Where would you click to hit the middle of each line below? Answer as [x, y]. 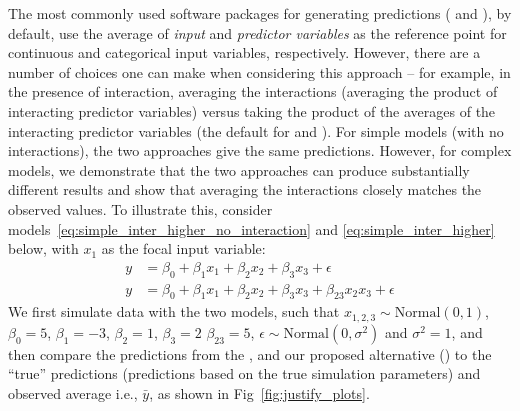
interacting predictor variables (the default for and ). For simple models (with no [256, 130]
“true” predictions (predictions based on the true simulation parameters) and [244, 373]
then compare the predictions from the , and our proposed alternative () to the [250, 353]
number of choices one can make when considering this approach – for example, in [259, 71]
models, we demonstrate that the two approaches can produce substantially [239, 169]
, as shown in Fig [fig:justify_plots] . [259, 393]
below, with [43, 248]
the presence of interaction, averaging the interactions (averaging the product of [253, 91]
